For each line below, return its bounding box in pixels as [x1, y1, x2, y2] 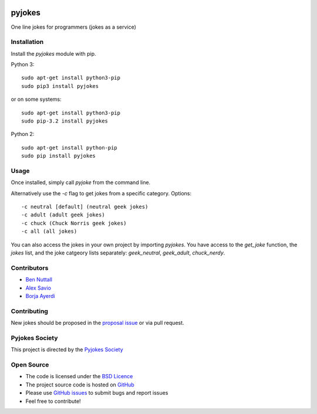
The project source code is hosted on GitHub [25, 381, 134, 388]
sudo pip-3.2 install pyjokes [21, 118, 109, 124]
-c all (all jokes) [21, 228, 77, 235]
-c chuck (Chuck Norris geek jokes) [21, 220, 127, 226]
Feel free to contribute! [25, 398, 82, 405]
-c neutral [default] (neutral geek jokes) [21, 203, 149, 211]
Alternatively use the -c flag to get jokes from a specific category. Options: [11, 189, 192, 196]
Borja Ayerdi [25, 292, 55, 299]
